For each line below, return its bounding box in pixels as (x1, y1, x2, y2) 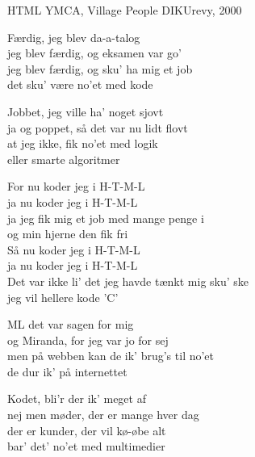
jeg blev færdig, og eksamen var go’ (7, 44, 182, 61)
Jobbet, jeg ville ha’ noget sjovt (7, 103, 164, 119)
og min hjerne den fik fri (7, 225, 128, 242)
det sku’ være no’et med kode (7, 76, 153, 93)
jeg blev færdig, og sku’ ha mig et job (7, 60, 193, 77)
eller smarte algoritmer (7, 150, 120, 167)
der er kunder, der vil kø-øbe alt (7, 421, 166, 438)
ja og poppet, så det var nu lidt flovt (7, 119, 188, 136)
